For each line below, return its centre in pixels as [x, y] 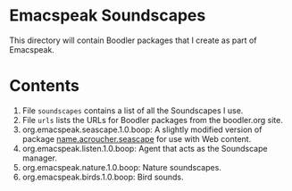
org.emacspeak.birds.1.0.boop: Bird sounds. [103, 177]
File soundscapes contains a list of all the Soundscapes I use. [133, 110]
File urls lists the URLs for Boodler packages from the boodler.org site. [153, 120]
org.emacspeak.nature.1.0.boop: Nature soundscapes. [121, 167]
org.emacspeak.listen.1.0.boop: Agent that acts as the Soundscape [145, 148]
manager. [40, 158]
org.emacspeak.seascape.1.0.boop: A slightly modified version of [142, 129]
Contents [45, 86]
